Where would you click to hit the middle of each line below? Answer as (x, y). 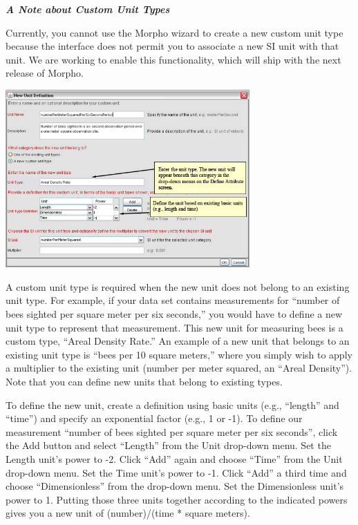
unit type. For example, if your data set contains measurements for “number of (173, 300)
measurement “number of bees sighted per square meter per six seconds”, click (172, 431)
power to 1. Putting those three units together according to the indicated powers (177, 499)
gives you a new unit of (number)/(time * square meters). (128, 513)
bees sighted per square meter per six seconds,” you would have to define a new (174, 313)
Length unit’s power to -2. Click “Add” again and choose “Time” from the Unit (174, 458)
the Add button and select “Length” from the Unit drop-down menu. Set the (168, 445)
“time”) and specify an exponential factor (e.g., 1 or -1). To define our (154, 418)
